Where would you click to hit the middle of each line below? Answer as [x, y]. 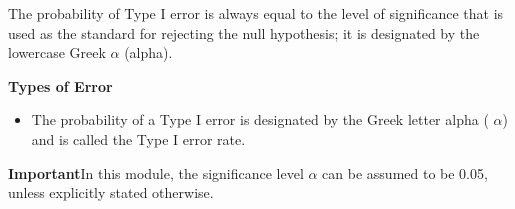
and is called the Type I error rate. [138, 138]
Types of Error [60, 85]
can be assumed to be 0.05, [405, 172]
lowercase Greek [57, 52]
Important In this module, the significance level [156, 172]
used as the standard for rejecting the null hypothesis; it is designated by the [244, 32]
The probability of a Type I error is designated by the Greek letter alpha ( [260, 119]
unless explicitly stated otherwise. [111, 192]
